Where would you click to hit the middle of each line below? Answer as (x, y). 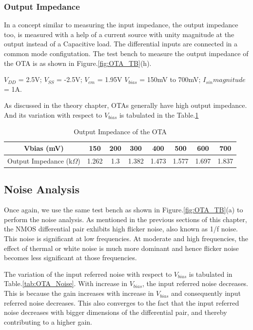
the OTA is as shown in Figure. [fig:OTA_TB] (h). (78, 63)
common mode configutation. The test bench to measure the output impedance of (126, 53)
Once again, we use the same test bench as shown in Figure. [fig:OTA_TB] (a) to (124, 210)
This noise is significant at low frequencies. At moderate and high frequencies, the (126, 238)
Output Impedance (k (40, 161)
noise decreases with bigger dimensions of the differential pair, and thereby (116, 312)
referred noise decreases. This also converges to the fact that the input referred (122, 302)
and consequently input (206, 293)
